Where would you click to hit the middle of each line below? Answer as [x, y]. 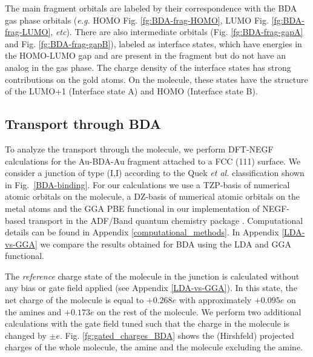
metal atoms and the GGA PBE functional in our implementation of [132, 208]
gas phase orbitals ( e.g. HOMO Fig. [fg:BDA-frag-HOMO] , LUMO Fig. [137, 20]
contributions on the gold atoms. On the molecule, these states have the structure [156, 79]
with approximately [215, 300]
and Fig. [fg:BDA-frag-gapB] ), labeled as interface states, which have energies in [153, 43]
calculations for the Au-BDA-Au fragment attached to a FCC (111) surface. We [153, 161]
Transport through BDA [83, 124]
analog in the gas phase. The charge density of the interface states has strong [148, 67]
